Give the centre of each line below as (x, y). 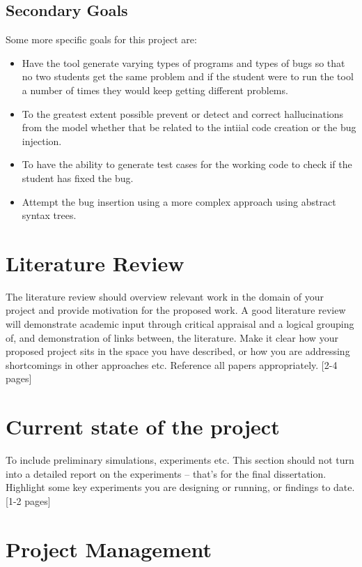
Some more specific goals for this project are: (101, 39)
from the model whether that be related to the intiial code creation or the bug (189, 127)
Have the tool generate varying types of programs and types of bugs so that (183, 62)
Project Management (109, 549)
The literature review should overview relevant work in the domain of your (165, 296)
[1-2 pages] (28, 500)
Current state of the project (143, 426)
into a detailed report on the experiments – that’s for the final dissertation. (166, 473)
